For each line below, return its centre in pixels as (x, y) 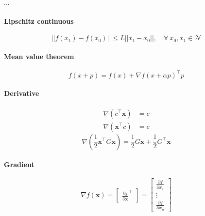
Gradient (19, 164)
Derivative (22, 93)
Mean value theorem (39, 56)
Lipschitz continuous (39, 21)
